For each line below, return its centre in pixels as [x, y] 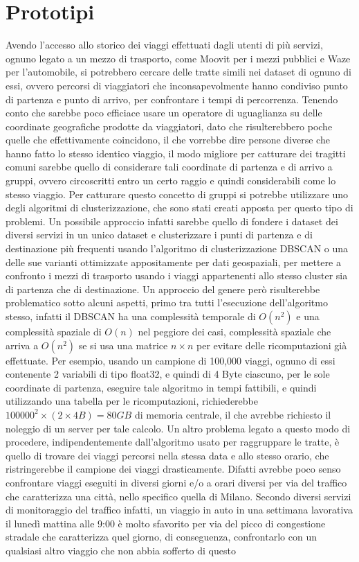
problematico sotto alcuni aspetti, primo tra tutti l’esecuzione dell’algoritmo [167, 302]
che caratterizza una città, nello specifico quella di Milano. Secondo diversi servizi [178, 496]
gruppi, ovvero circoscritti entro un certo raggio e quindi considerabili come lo [171, 181]
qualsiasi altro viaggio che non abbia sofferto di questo [121, 550]
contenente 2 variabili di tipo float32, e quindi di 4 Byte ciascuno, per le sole [168, 374]
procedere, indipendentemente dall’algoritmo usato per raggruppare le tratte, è [173, 442]
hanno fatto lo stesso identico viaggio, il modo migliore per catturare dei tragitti [176, 153]
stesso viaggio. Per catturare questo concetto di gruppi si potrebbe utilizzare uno [177, 194]
